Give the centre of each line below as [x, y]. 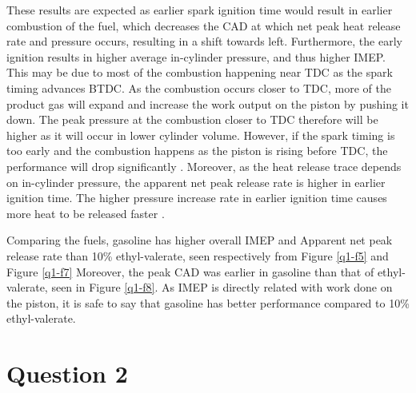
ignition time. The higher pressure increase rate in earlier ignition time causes [197, 198]
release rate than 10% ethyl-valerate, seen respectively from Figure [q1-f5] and [198, 255]
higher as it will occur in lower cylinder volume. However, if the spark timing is [201, 135]
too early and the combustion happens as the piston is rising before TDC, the [197, 151]
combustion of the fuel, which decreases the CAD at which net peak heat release [204, 25]
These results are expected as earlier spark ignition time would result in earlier [200, 10]
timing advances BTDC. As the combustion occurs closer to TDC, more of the [199, 87]
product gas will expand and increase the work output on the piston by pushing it [208, 103]
